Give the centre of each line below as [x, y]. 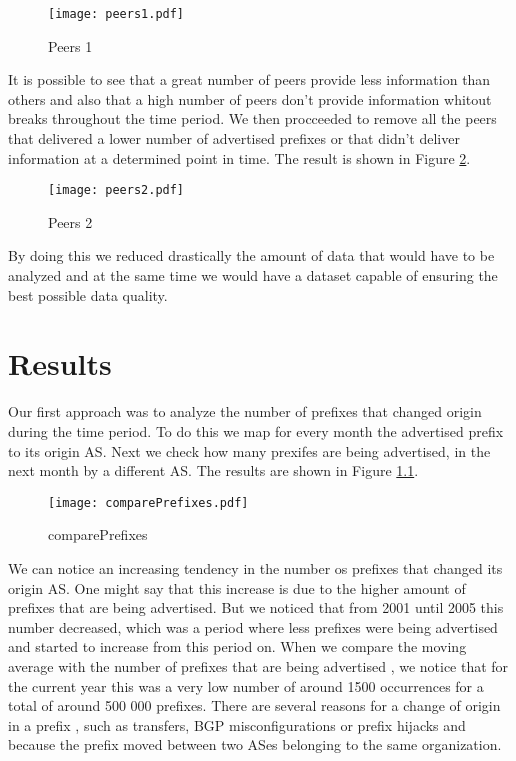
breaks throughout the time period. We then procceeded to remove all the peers [252, 118]
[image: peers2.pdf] [116, 190]
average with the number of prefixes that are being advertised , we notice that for [258, 665]
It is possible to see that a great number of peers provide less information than [249, 79]
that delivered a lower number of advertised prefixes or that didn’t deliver [234, 138]
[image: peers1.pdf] [116, 14]
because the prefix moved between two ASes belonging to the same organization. [255, 744]
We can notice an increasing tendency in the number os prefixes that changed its [255, 568]
